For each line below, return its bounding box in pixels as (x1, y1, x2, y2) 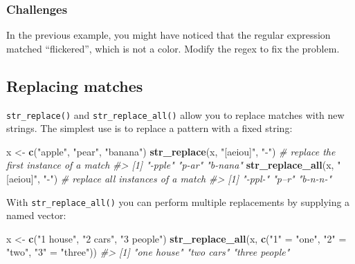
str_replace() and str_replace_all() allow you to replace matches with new (6, 107, 345, 122)
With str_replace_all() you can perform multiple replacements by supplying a (6, 194, 350, 209)
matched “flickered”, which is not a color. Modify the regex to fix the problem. (6, 41, 340, 55)
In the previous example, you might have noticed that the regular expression (6, 28, 331, 42)
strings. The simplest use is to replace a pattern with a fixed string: (6, 121, 293, 135)
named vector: (6, 208, 66, 223)
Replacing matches (6, 75, 143, 96)
